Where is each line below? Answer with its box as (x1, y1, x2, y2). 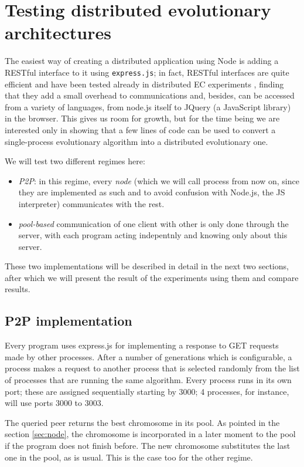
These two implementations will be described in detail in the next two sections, (5, 260, 289, 272)
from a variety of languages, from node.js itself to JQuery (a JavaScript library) (5, 100, 291, 113)
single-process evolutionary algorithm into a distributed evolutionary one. (5, 135, 268, 147)
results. (5, 283, 30, 295)
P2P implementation (5, 312, 132, 330)
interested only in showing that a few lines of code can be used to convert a (5, 123, 276, 136)
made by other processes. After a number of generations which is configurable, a (5, 350, 292, 363)
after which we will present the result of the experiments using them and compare (5, 271, 299, 283)
